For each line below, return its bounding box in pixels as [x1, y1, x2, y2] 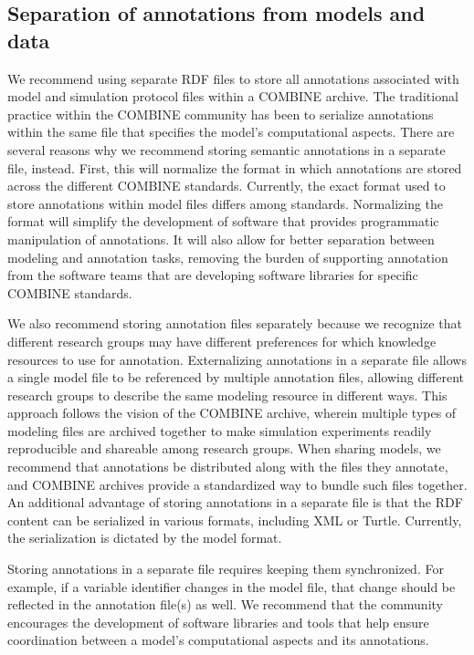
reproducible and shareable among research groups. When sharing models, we [7, 439, 441, 458]
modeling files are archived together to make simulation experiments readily [7, 421, 432, 440]
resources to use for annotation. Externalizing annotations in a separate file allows [7, 349, 467, 369]
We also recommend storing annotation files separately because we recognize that [7, 314, 462, 333]
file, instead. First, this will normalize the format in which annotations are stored [7, 158, 462, 177]
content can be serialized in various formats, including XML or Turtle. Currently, [7, 510, 462, 529]
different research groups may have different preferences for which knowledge [7, 331, 437, 350]
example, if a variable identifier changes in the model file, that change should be [7, 577, 456, 596]
